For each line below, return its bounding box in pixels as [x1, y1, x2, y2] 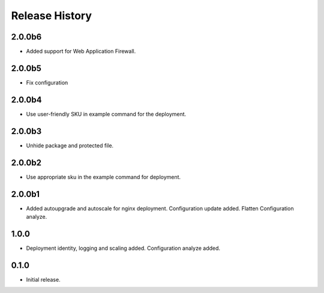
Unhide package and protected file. [26, 141, 114, 149]
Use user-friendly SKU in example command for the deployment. [26, 110, 187, 117]
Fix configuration [26, 78, 68, 86]
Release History [11, 9, 92, 22]
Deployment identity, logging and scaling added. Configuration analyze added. [26, 244, 221, 252]
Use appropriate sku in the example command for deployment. [26, 173, 181, 180]
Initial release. [26, 276, 61, 283]
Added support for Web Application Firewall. [26, 48, 136, 55]
